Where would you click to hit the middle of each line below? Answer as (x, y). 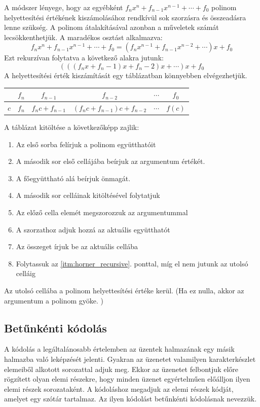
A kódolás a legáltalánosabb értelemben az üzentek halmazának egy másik (119, 349)
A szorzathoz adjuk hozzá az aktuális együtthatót (93, 229)
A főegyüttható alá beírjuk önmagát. (73, 178)
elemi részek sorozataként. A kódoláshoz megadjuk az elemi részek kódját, (119, 388)
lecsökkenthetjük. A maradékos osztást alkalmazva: (83, 37)
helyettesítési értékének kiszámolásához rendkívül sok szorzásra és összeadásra (125, 17)
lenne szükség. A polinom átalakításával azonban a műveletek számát (112, 27)
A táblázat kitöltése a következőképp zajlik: (72, 127)
